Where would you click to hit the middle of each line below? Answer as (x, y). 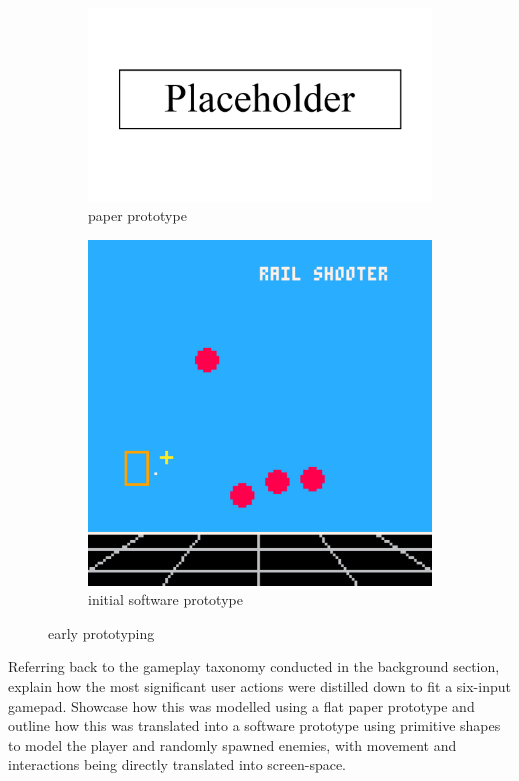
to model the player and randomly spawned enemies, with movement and (232, 744)
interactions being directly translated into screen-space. (177, 764)
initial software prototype (165, 599)
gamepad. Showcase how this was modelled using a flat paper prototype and (241, 705)
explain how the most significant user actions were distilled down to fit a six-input (259, 686)
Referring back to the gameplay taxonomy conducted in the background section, (254, 666)
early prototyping (101, 632)
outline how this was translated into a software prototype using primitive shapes (254, 725)
